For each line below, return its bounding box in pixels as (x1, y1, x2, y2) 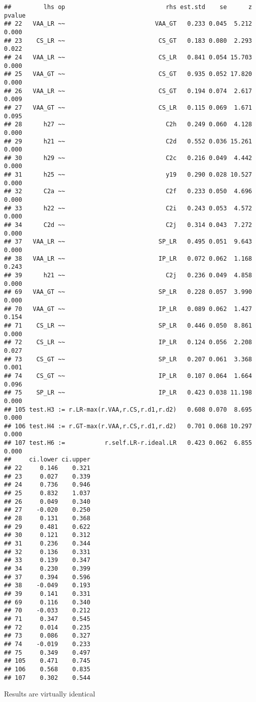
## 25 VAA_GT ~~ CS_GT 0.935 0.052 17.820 (4, 70, 252, 78)
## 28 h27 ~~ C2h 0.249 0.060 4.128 (4, 121, 252, 128)
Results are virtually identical (4, 688, 95, 699)
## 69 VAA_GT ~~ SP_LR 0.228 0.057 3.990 (4, 288, 252, 296)
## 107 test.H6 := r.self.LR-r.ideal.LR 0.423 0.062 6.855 (4, 439, 252, 447)
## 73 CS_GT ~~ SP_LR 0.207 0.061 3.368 (4, 355, 252, 363)
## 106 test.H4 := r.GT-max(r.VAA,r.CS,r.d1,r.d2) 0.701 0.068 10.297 (4, 422, 252, 430)
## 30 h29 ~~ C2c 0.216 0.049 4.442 (4, 154, 252, 162)
